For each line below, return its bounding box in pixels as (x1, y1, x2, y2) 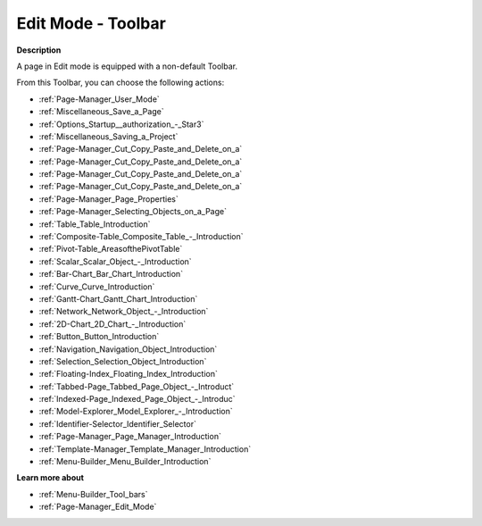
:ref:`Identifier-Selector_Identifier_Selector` (38, 418, 196, 429)
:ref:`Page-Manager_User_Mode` (38, 94, 160, 104)
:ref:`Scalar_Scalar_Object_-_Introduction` (38, 255, 192, 267)
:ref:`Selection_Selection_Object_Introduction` (38, 355, 207, 366)
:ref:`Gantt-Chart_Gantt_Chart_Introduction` (38, 293, 198, 304)
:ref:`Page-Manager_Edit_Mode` (38, 501, 157, 513)
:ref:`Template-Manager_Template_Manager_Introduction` (38, 443, 252, 455)
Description (16, 45, 62, 55)
